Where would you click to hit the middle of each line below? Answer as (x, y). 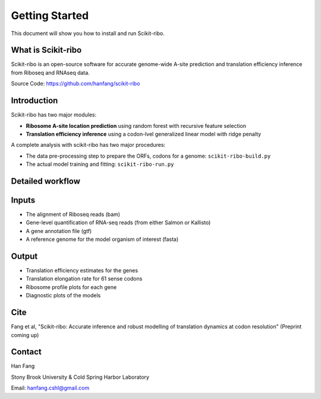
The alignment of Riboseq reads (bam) (73, 215)
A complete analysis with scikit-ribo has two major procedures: (88, 145)
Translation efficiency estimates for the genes (82, 271)
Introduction (34, 101)
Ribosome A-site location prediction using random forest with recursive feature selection (136, 125)
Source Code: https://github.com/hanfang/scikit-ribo (75, 84)
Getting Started (50, 15)
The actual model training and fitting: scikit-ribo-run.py (100, 164)
